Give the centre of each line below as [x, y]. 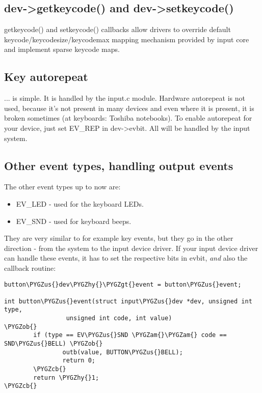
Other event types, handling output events [119, 165]
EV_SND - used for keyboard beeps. [74, 221]
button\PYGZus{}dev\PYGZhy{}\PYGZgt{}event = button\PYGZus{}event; [123, 284]
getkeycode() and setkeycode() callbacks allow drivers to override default [117, 29]
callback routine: [30, 268]
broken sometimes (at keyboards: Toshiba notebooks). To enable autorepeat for [128, 118]
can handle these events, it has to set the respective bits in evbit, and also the [126, 258]
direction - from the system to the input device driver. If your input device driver [131, 248]
